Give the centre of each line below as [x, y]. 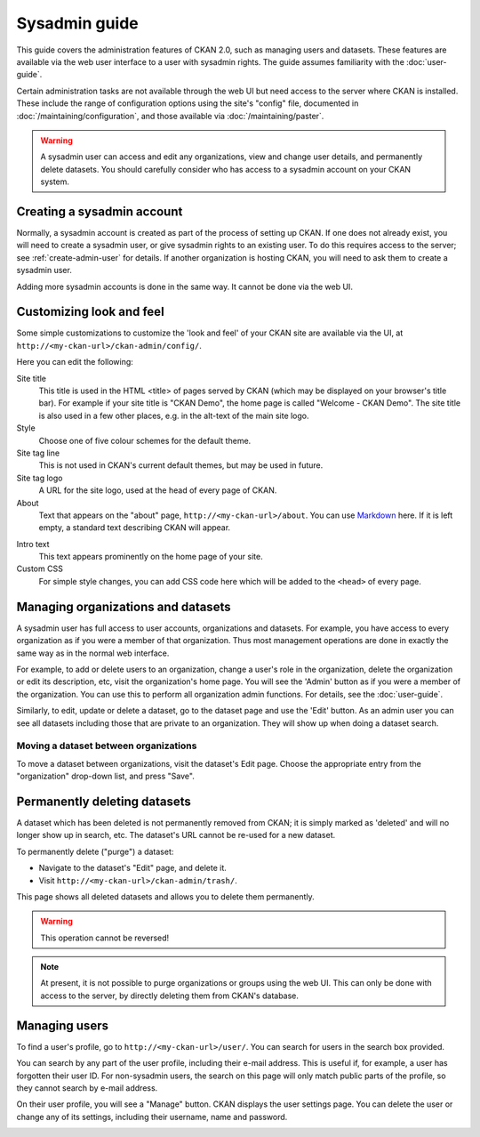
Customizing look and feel [90, 312]
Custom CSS [40, 568]
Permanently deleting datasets [104, 801]
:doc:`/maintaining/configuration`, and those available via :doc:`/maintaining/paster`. [170, 116]
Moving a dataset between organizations [107, 746]
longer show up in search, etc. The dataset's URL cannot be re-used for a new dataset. [176, 835]
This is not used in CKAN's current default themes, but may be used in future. [181, 465]
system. [55, 181]
